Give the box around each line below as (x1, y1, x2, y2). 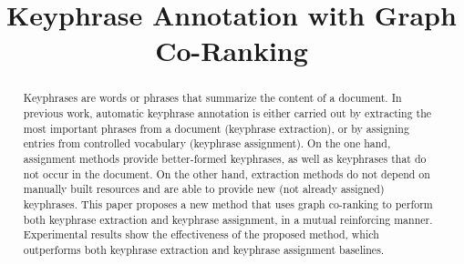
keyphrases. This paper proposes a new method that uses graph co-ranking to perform (23, 196, 433, 211)
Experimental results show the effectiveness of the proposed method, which (23, 227, 379, 242)
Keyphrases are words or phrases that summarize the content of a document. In (23, 90, 402, 106)
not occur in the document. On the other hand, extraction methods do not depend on (23, 166, 430, 181)
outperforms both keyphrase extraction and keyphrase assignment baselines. (23, 241, 385, 257)
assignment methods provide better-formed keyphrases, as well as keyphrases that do (23, 150, 427, 166)
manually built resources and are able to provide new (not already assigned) (23, 181, 385, 197)
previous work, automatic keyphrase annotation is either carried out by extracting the (23, 106, 432, 121)
